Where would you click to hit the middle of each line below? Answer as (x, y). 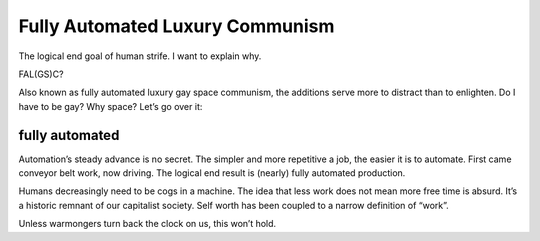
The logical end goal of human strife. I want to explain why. (140, 56)
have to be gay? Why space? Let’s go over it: (110, 106)
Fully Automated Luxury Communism (176, 26)
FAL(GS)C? (41, 74)
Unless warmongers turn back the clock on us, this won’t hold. (147, 224)
